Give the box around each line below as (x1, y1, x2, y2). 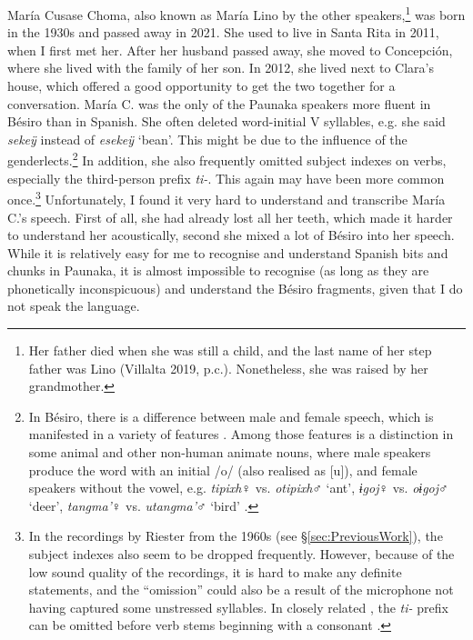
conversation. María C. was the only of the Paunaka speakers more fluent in (7, 94, 431, 113)
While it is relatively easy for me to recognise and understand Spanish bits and (7, 243, 448, 262)
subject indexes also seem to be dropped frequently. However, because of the (28, 545, 455, 563)
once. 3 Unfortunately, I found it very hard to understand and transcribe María (7, 187, 446, 208)
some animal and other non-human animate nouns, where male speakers (28, 443, 431, 462)
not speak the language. (7, 296, 140, 315)
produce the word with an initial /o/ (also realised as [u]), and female (28, 460, 418, 479)
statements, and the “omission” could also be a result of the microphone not (28, 580, 454, 599)
